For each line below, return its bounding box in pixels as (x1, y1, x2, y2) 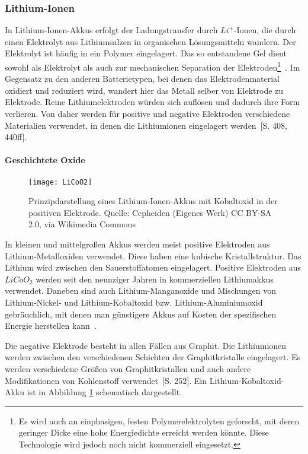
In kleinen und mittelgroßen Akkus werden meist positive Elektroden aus (5, 238, 270, 250)
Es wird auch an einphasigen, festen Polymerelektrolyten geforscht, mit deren (18, 414, 300, 427)
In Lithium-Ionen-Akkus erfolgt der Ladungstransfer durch (5, 24, 218, 36)
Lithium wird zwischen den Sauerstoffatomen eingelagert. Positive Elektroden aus (5, 261, 301, 274)
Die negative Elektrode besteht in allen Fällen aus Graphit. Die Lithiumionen (5, 339, 287, 351)
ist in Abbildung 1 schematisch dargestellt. (27, 386, 182, 398)
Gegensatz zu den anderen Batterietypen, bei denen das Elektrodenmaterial (5, 72, 280, 85)
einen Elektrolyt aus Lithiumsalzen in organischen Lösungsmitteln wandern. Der (5, 35, 296, 47)
